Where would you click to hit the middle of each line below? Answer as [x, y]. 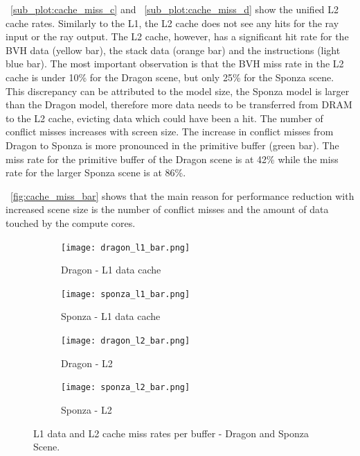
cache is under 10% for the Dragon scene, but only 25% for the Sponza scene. [170, 77]
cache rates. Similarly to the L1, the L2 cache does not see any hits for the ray [172, 23]
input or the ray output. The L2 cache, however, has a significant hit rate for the [177, 36]
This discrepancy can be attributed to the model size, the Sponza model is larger [178, 91]
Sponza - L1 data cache [111, 316]
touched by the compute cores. [71, 222]
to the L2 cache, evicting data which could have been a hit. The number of [164, 118]
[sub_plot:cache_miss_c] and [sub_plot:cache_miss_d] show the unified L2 [175, 9]
